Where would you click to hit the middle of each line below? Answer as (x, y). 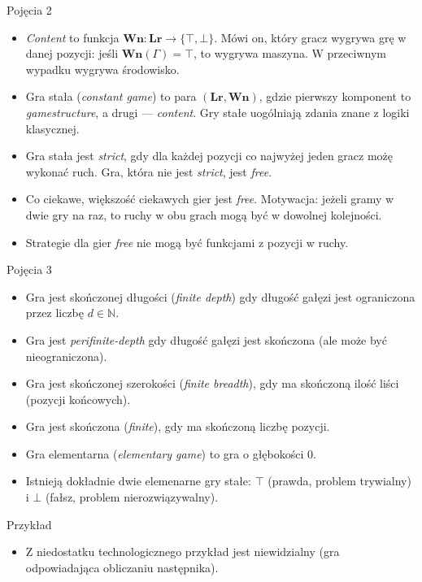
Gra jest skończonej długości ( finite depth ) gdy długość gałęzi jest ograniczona (220, 296)
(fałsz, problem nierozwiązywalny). (132, 497)
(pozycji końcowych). (78, 399)
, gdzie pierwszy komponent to (335, 96)
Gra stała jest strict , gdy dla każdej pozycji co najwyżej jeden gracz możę (209, 156)
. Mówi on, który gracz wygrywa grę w (310, 37)
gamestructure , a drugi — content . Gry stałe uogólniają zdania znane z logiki (218, 112)
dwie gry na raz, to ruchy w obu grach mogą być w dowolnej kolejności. (204, 214)
